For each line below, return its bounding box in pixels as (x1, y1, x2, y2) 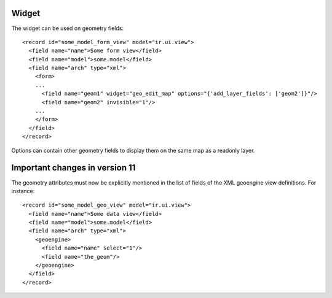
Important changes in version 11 (11, 162, 136, 173)
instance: (11, 187, 35, 194)
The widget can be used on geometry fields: (11, 25, 124, 32)
